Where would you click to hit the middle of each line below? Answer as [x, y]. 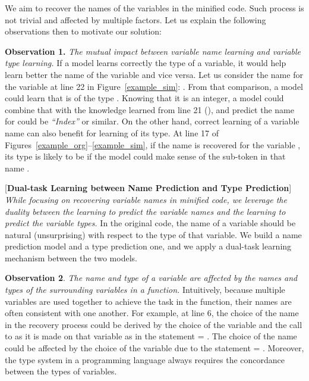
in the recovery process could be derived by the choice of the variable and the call [154, 324]
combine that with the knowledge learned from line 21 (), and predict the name [150, 109]
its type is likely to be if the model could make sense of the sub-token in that [145, 156]
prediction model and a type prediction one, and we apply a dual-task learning [148, 246]
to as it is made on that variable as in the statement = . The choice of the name [151, 336]
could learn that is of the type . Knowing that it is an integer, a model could [144, 98]
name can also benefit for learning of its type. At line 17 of [112, 132]
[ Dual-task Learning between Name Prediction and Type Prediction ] [148, 188]
